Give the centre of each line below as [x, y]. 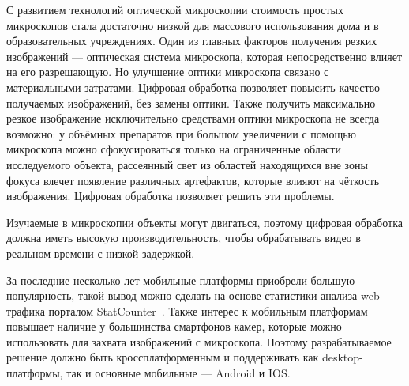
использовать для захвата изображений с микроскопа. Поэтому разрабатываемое [199, 341]
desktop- [342, 357]
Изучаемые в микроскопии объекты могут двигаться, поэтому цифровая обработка [204, 222]
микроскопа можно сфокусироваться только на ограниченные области [174, 149]
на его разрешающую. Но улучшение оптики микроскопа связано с [168, 72]
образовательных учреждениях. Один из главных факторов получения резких [192, 41]
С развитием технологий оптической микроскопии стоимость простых [175, 9]
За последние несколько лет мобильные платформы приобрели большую [181, 280]
